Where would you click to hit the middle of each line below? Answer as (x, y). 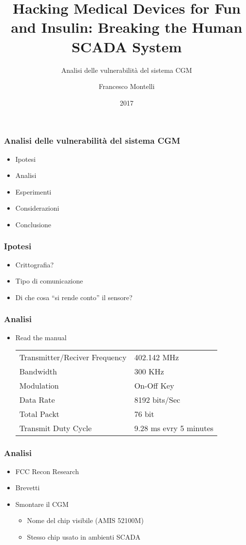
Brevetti (28, 488)
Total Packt (39, 414)
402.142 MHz (157, 357)
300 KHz (149, 371)
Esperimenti (33, 191)
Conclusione (33, 224)
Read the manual (41, 337)
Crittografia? (35, 264)
